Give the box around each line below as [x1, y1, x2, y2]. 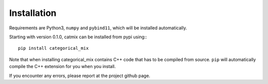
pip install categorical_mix [18, 45, 89, 51]
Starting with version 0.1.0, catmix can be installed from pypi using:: [9, 34, 147, 40]
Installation [9, 7, 57, 18]
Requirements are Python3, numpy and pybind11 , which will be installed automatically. [9, 25, 187, 31]
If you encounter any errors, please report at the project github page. [9, 73, 150, 79]
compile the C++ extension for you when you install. [9, 64, 116, 70]
